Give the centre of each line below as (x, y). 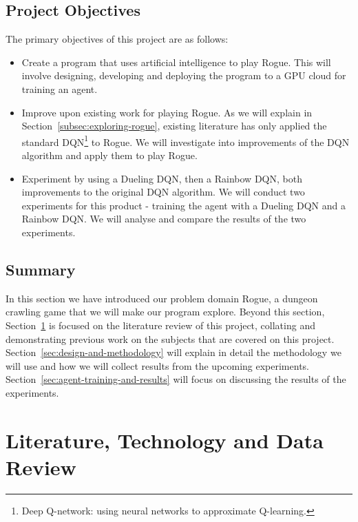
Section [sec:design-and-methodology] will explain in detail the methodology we (173, 352)
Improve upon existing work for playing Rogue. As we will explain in (167, 112)
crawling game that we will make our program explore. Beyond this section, (165, 312)
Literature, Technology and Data (165, 440)
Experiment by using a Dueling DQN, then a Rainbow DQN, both (162, 178)
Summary (41, 269)
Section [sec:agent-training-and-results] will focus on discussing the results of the (176, 379)
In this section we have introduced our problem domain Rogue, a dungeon (162, 298)
